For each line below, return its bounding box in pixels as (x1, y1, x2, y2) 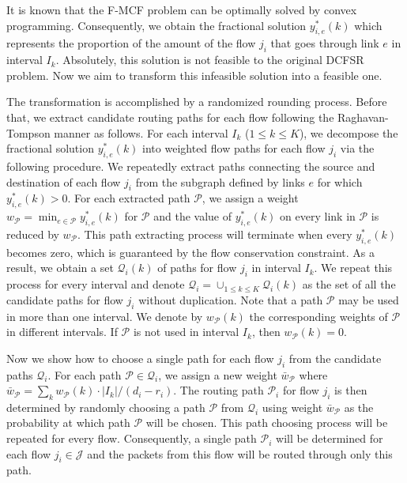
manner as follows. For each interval (54, 124, 228, 141)
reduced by (6, 225, 59, 242)
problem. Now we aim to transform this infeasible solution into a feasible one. (6, 66, 383, 83)
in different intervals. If (6, 323, 118, 340)
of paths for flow (157, 259, 237, 276)
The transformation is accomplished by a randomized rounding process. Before (6, 93, 387, 110)
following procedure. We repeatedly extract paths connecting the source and (6, 157, 375, 174)
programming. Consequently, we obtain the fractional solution (6, 17, 307, 33)
